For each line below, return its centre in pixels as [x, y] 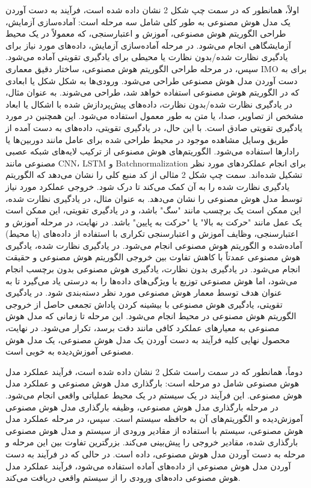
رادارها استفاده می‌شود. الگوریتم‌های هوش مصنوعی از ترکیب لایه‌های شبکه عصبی [152, 151]
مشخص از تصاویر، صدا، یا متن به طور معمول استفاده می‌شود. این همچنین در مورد [155, 116]
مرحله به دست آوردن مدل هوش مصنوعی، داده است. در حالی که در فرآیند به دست [155, 453]
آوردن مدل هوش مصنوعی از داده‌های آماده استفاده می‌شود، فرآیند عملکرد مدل [148, 465]
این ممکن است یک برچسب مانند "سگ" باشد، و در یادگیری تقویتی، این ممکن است [153, 210]
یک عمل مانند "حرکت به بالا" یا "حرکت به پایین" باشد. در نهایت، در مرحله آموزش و [154, 221]
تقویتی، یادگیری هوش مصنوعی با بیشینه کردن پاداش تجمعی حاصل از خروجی [144, 304]
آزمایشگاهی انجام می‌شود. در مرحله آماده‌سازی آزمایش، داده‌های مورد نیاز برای [148, 45]
